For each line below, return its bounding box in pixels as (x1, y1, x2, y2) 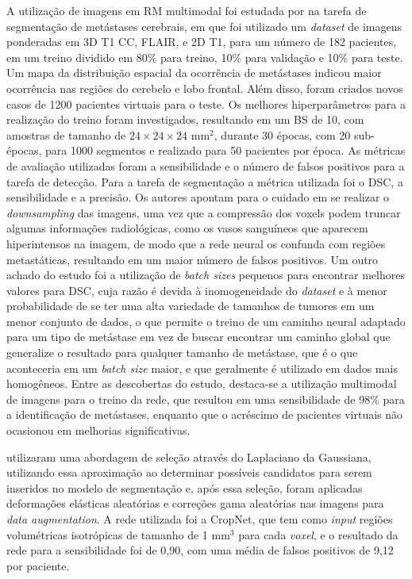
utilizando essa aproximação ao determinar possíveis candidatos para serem (6, 464, 372, 481)
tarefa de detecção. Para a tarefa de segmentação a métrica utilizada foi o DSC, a (6, 173, 403, 190)
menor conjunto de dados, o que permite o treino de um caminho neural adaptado (6, 313, 406, 329)
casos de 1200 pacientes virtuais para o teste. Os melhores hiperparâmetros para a (6, 95, 406, 112)
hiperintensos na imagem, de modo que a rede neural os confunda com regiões (6, 235, 386, 251)
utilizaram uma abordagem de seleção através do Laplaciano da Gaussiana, (6, 448, 372, 465)
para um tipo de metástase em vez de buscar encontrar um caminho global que (6, 328, 391, 345)
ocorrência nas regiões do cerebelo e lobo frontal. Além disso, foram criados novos (6, 79, 403, 96)
